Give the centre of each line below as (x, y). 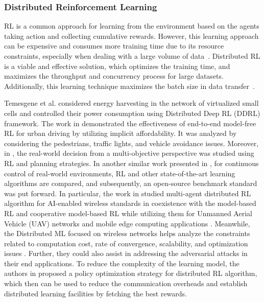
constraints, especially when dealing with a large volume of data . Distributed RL (132, 56)
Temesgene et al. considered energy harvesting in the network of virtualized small (131, 103)
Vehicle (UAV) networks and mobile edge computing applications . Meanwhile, (127, 223)
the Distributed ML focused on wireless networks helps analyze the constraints (127, 233)
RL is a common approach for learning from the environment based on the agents (132, 26)
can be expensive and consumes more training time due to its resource (114, 46)
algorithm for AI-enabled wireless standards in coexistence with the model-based (130, 203)
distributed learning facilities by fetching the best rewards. (95, 293)
